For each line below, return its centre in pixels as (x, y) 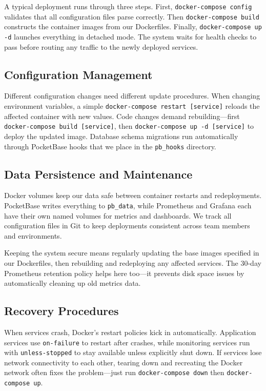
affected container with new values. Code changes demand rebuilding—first (122, 116)
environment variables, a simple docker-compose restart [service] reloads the (132, 106)
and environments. (33, 235)
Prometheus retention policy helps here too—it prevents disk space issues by (124, 273)
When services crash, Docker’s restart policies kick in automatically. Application (130, 332)
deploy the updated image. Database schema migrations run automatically (121, 136)
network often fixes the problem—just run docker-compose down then (114, 372)
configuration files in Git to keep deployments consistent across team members (127, 226)
